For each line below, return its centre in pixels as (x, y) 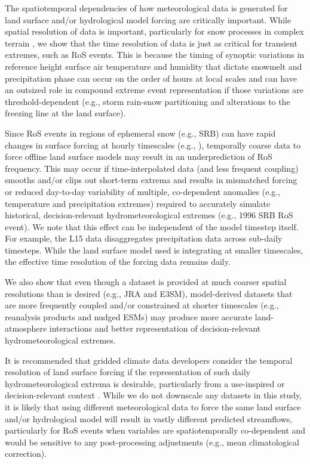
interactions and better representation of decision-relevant (155, 328)
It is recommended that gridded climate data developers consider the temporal (149, 360)
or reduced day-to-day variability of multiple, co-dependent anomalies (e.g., (143, 191)
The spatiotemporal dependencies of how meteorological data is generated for (146, 8)
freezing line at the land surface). (65, 113)
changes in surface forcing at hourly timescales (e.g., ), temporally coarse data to (153, 145)
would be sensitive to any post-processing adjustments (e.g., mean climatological (152, 442)
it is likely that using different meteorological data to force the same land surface (153, 407)
